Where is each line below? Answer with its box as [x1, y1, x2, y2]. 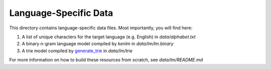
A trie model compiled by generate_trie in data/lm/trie [22, 48, 133, 54]
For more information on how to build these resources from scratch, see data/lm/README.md [9, 57, 203, 63]
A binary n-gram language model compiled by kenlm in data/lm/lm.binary [22, 41, 174, 47]
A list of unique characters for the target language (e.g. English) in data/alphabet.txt [22, 34, 196, 40]
